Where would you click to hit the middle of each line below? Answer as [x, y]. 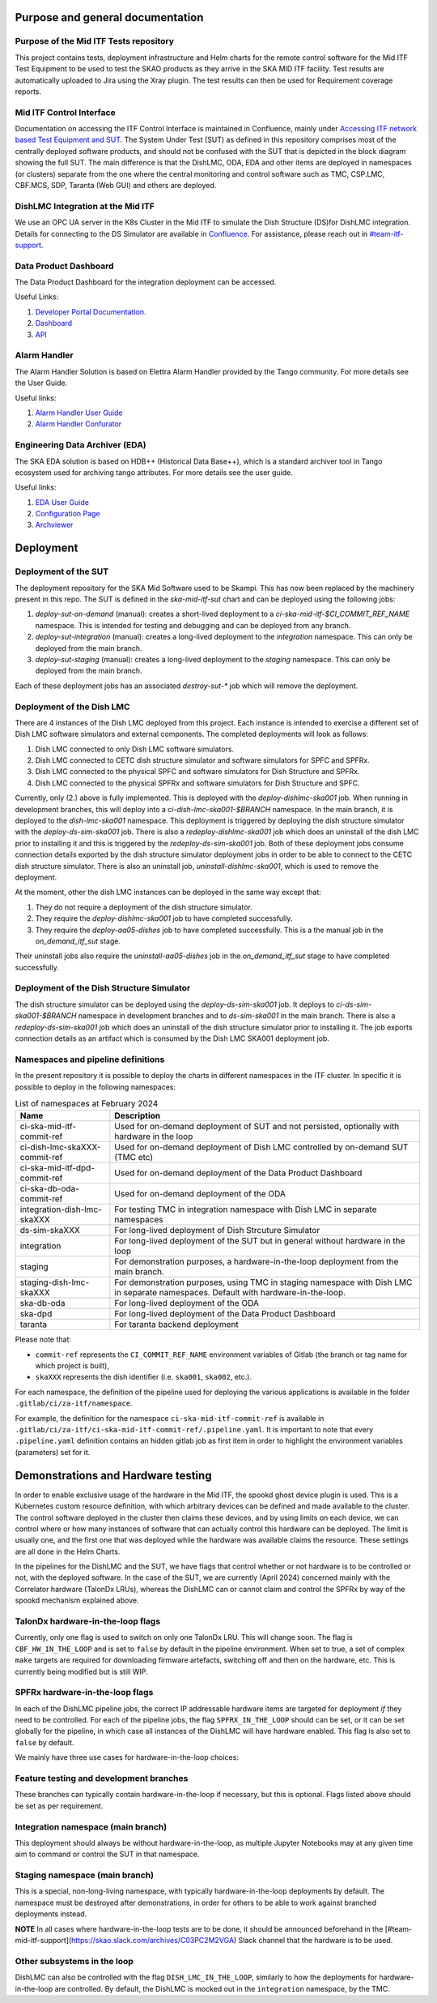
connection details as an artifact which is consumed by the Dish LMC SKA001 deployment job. [172, 1038]
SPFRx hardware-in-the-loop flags [84, 1693]
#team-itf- [386, 233]
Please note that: [43, 1340]
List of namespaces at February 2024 [87, 1104]
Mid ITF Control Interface [66, 112]
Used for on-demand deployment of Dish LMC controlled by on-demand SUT [261, 1147]
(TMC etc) [134, 1158]
